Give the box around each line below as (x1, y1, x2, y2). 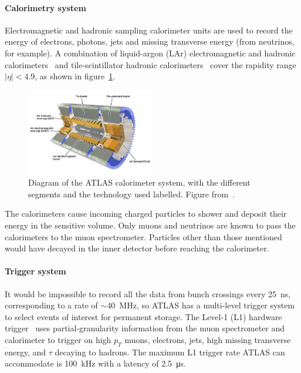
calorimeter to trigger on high (5, 333, 111, 345)
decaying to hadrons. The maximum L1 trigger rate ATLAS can (55, 345, 285, 358)
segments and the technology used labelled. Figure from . (28, 187, 235, 200)
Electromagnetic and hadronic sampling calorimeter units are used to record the (5, 23, 293, 36)
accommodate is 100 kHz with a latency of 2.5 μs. (5, 357, 187, 369)
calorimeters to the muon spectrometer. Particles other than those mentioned (5, 230, 282, 243)
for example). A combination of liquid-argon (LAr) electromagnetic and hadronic (5, 46, 296, 59)
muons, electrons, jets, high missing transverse (124, 333, 291, 345)
